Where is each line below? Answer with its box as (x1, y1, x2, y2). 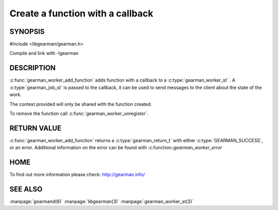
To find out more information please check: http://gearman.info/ (9, 171, 145, 178)
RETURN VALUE (9, 124, 62, 132)
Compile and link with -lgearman (9, 50, 79, 56)
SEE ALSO (9, 185, 43, 194)
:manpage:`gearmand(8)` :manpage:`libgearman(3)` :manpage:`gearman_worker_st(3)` (9, 198, 194, 205)
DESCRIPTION (9, 64, 56, 72)
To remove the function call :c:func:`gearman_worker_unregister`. (9, 110, 149, 117)
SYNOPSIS (9, 27, 45, 36)
